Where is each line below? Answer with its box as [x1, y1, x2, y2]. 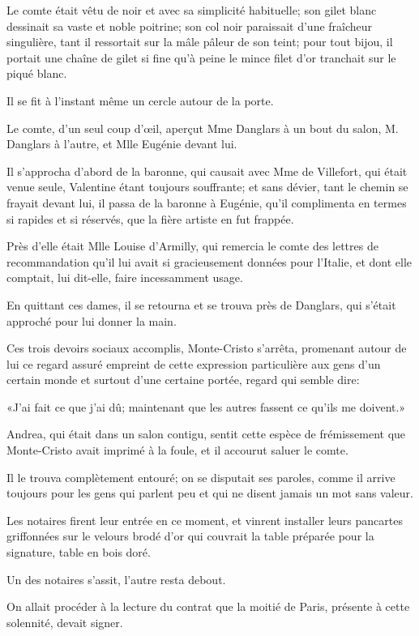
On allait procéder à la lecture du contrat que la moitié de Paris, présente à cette [6, 598, 410, 615]
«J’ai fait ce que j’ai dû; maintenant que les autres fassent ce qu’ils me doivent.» [6, 398, 406, 415]
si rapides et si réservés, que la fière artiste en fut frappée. [6, 210, 294, 227]
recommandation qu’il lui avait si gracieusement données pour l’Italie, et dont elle [6, 253, 413, 270]
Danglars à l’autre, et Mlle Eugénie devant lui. [6, 135, 237, 152]
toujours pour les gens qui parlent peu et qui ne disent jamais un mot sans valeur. [6, 484, 413, 502]
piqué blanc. [6, 65, 67, 82]
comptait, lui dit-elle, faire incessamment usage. [6, 269, 243, 286]
